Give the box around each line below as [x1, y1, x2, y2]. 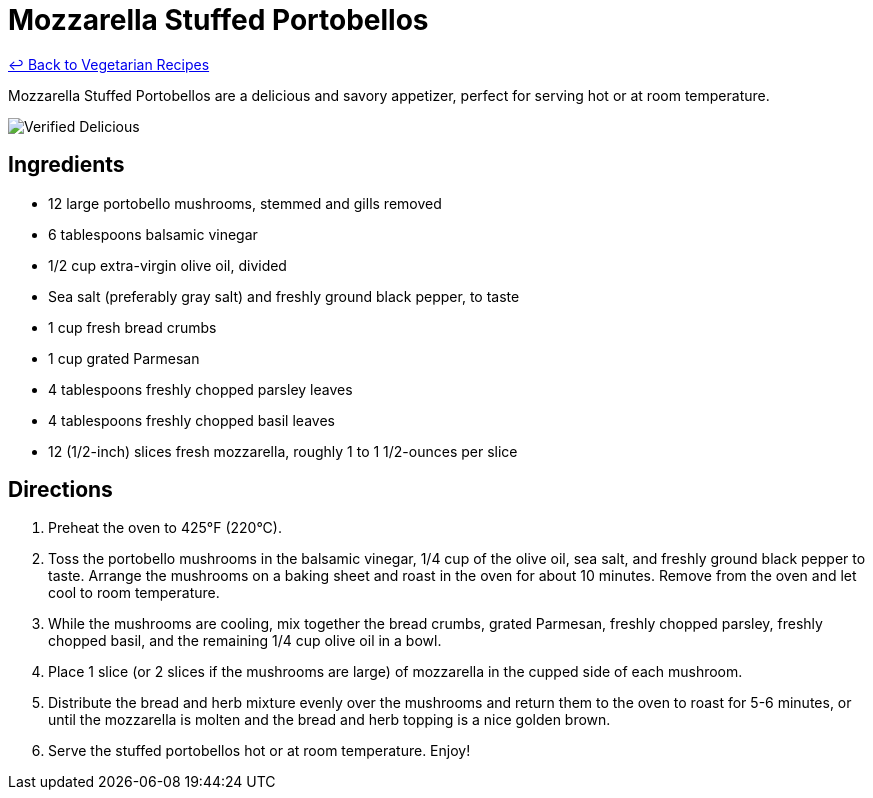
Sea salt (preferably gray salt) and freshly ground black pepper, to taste [48, 287, 520, 305]
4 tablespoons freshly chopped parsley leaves [48, 380, 353, 398]
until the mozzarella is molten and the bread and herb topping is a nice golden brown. [48, 711, 611, 729]
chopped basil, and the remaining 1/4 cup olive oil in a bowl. [48, 632, 442, 650]
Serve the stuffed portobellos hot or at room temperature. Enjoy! [48, 742, 471, 760]
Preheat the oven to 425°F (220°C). [48, 519, 282, 537]
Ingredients [8, 152, 125, 178]
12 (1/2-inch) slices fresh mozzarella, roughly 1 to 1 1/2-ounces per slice [48, 442, 518, 460]
